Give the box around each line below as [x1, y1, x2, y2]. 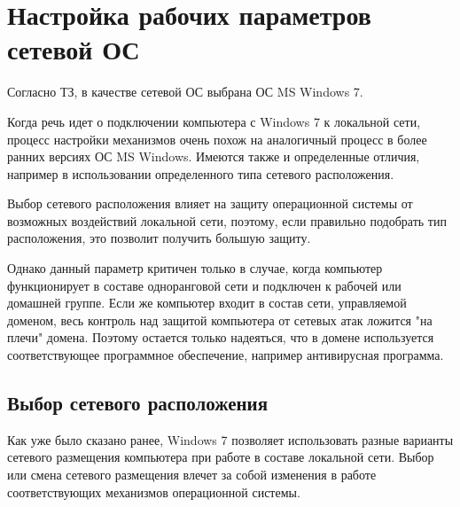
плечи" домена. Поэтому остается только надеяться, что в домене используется [7, 328, 434, 347]
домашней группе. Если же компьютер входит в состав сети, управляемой [7, 293, 407, 312]
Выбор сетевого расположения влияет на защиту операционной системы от [7, 194, 413, 213]
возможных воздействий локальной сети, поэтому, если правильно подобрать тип [7, 211, 447, 230]
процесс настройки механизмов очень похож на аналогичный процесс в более [7, 129, 427, 148]
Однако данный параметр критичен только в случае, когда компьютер [7, 259, 383, 277]
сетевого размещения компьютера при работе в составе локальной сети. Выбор [7, 448, 434, 466]
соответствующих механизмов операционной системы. [7, 482, 300, 501]
